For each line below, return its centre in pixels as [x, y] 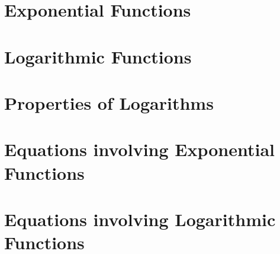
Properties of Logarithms [109, 102]
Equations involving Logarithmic [140, 219]
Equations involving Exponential [140, 149]
